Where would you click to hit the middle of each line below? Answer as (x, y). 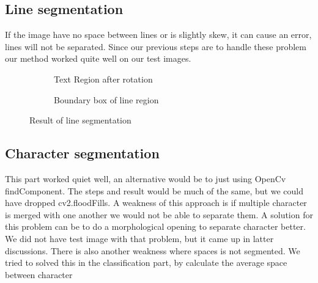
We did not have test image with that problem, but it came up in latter (139, 238)
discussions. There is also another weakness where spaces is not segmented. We (153, 250)
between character (39, 274)
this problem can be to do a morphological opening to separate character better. (155, 226)
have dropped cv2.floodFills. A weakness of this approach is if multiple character (156, 203)
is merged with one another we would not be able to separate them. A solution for (159, 214)
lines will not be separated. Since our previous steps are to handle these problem (156, 46)
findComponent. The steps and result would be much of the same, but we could (154, 190)
